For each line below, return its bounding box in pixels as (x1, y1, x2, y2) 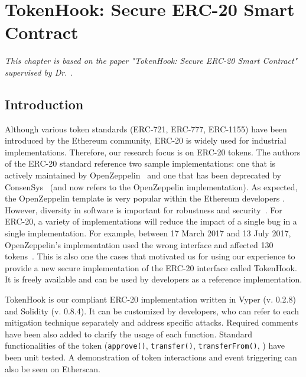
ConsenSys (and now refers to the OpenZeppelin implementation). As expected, (5, 180, 298, 193)
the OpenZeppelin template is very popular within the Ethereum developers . (5, 192, 285, 204)
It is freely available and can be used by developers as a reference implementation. (5, 273, 302, 285)
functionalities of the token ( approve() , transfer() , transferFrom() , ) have (5, 339, 285, 352)
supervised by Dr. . (5, 66, 73, 78)
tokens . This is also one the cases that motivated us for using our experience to (5, 250, 295, 262)
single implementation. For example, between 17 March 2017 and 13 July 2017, (5, 227, 291, 239)
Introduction (5, 95, 84, 113)
